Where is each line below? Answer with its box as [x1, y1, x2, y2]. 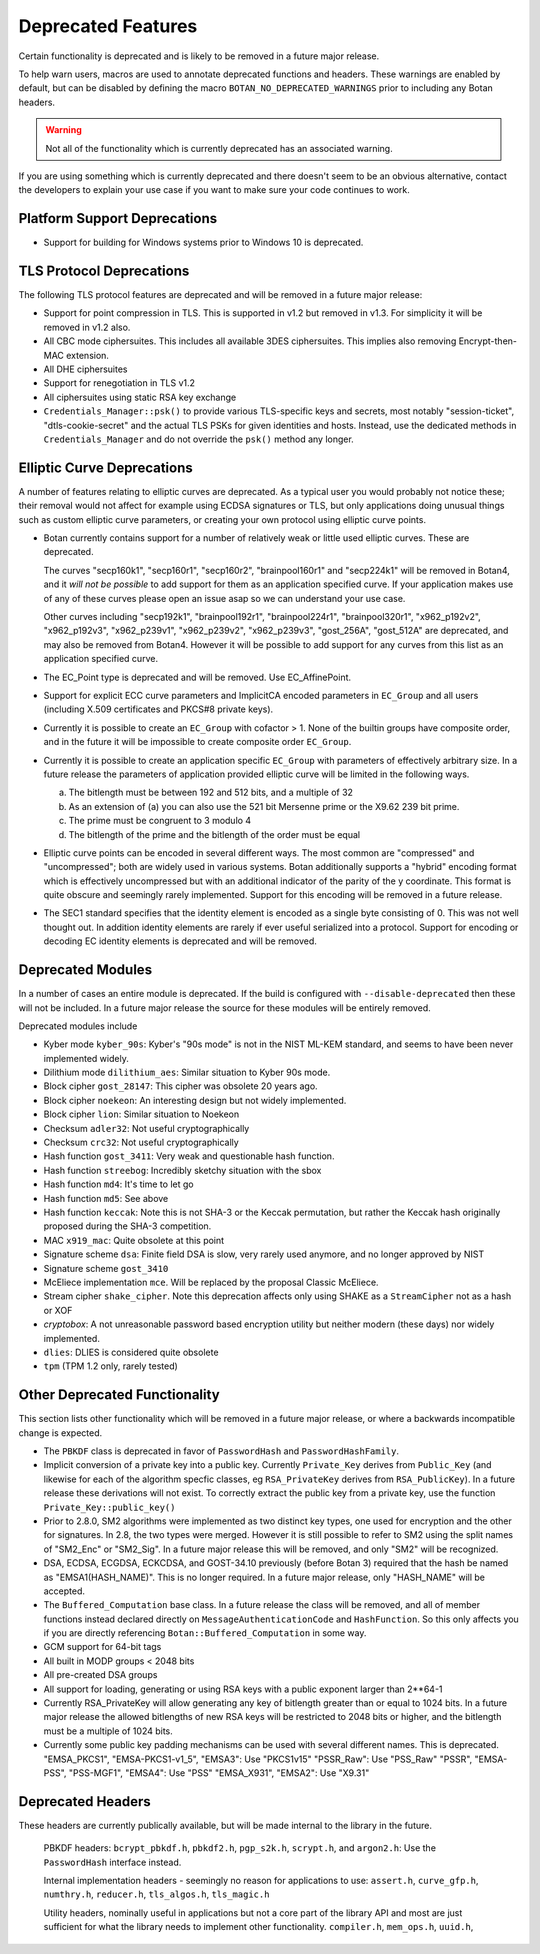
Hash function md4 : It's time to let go [43, 1178, 194, 1190]
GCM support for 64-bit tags [43, 1641, 162, 1653]
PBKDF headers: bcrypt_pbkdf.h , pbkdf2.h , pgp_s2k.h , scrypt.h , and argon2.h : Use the [43, 1842, 437, 1854]
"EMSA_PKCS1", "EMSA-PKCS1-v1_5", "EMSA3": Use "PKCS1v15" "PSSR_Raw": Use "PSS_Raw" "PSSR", [43, 1753, 473, 1765]
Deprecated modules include [18, 1020, 138, 1032]
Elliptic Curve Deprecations [18, 459, 194, 476]
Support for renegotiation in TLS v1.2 [43, 377, 195, 389]
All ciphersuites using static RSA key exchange [43, 391, 237, 403]
